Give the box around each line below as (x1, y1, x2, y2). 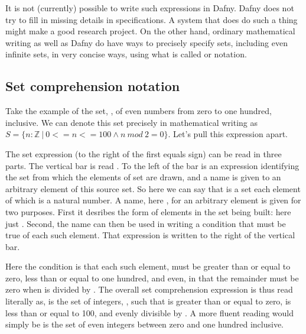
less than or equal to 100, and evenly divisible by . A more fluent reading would (5, 306, 294, 319)
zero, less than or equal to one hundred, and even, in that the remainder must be (5, 271, 299, 284)
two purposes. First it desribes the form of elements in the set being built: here (5, 205, 291, 218)
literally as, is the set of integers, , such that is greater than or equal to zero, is (5, 295, 291, 307)
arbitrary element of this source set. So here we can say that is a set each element (5, 182, 301, 194)
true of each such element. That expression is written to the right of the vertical (5, 229, 295, 241)
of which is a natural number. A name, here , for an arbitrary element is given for (5, 194, 301, 206)
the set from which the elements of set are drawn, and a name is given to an (5, 171, 281, 183)
